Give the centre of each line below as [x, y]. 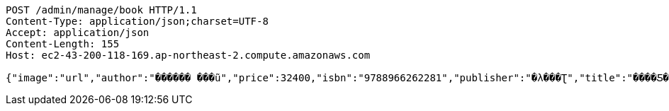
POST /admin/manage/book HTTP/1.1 [101, 10]
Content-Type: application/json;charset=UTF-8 [137, 21]
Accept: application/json [78, 33]
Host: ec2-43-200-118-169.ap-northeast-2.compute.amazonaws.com [188, 55]
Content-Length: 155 [63, 44]
